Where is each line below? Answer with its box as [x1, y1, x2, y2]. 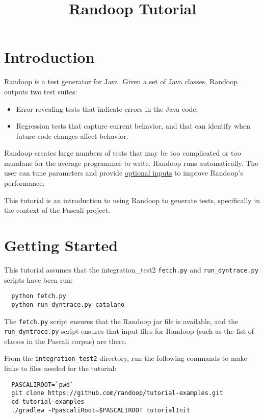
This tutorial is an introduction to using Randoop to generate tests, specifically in [4, 194, 260, 205]
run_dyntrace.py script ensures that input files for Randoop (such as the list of [4, 326, 254, 336]
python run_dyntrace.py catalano [11, 301, 125, 308]
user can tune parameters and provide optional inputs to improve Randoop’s [4, 167, 243, 178]
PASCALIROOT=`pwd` [11, 381, 74, 388]
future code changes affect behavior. [16, 130, 128, 141]
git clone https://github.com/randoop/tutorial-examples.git [11, 389, 223, 397]
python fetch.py [11, 292, 66, 300]
